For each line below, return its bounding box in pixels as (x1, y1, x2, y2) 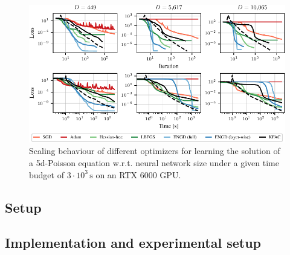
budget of (29, 168, 64, 181)
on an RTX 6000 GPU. (95, 168, 181, 181)
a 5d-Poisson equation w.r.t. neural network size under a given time (29, 157, 279, 169)
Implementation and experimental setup (5, 233, 262, 252)
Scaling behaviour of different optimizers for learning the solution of (29, 144, 280, 157)
